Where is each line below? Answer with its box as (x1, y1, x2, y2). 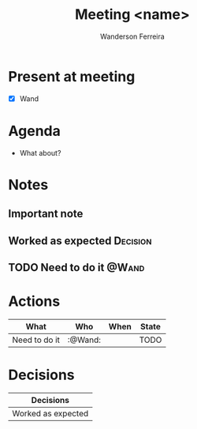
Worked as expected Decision (8, 234, 152, 247)
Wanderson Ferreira (99, 32, 165, 41)
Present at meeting (8, 67, 136, 85)
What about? (19, 148, 61, 157)
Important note (8, 207, 84, 220)
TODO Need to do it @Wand (8, 261, 145, 274)
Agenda (8, 122, 61, 140)
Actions (8, 292, 61, 310)
